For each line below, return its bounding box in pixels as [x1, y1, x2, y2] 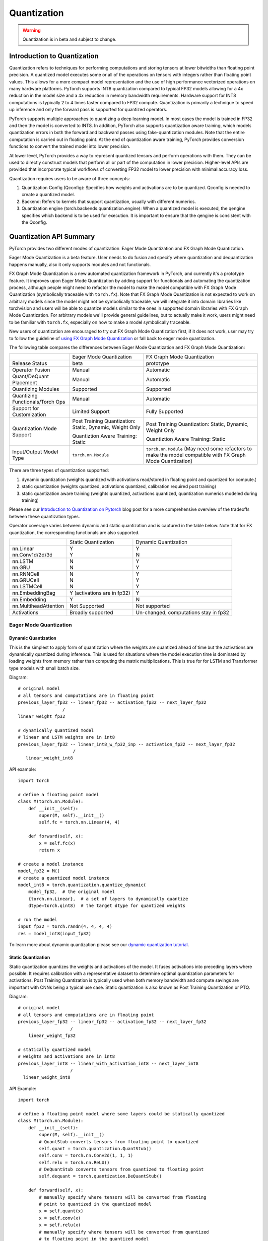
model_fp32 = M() [18, 868, 60, 874]
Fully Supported [146, 408, 184, 415]
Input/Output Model [12, 448, 58, 455]
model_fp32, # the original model [28, 889, 115, 895]
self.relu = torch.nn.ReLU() [39, 1160, 110, 1165]
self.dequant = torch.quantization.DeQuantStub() [39, 1173, 162, 1179]
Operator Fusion [12, 366, 51, 373]
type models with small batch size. [9, 665, 80, 671]
